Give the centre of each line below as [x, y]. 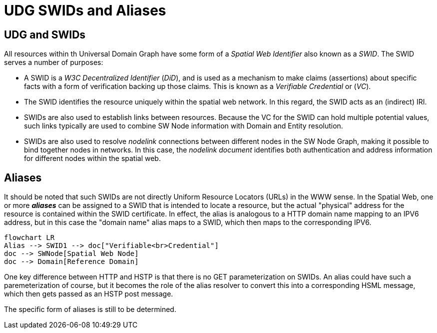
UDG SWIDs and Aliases [85, 10]
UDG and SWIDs [45, 34]
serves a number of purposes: [54, 62]
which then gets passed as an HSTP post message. [89, 294]
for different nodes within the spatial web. [92, 158]
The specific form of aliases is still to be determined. [90, 309]
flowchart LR [29, 238]
